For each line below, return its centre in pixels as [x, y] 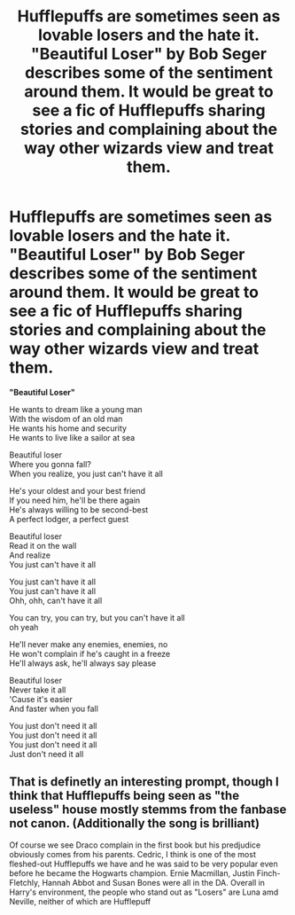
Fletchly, [25, 882]
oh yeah [24, 627]
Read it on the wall [43, 545]
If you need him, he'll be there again [75, 500]
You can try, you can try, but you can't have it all [97, 617]
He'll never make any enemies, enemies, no [89, 644]
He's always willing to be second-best [79, 509]
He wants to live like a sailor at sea [72, 437]
